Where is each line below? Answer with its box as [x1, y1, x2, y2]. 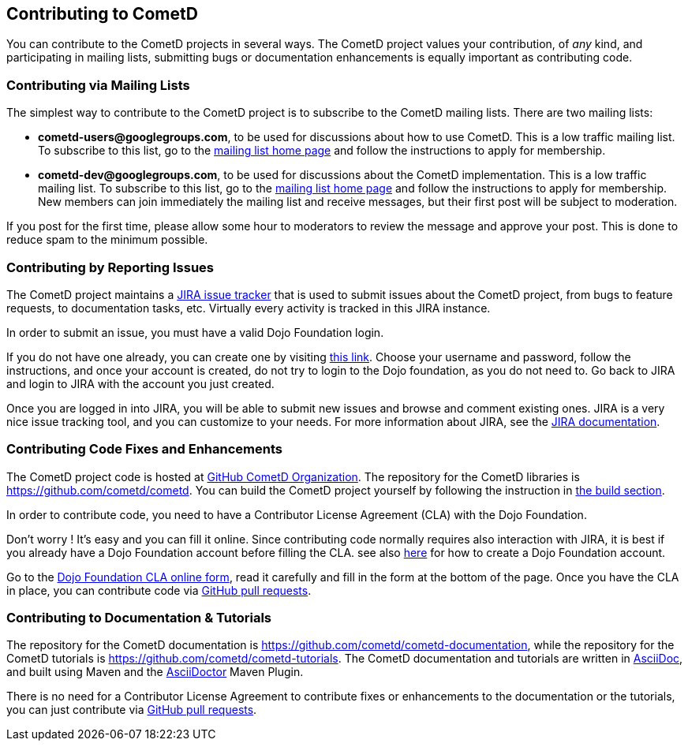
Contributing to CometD [6, 4, 198, 24]
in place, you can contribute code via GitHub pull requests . [6, 583, 312, 597]
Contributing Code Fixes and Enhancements [6, 441, 282, 458]
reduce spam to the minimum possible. [6, 233, 208, 247]
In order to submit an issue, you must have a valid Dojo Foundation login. [6, 325, 384, 339]
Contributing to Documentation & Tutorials [6, 610, 272, 626]
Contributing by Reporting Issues [6, 259, 214, 275]
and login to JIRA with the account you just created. [6, 376, 275, 390]
